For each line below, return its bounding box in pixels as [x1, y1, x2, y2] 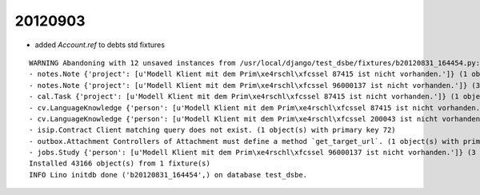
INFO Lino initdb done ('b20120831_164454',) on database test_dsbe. [29, 170, 308, 179]
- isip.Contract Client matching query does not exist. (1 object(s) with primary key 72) [29, 125, 396, 135]
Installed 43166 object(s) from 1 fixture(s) [29, 159, 211, 168]
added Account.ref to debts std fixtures [34, 40, 166, 50]
